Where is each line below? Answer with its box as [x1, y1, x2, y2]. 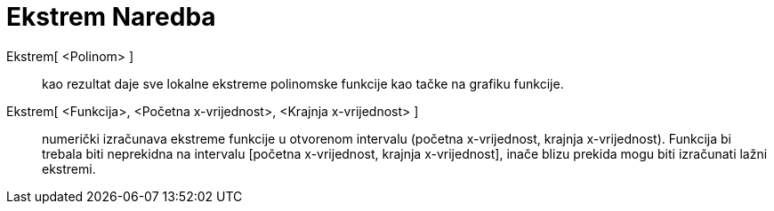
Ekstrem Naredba [6, 2, 216, 32]
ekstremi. [42, 160, 96, 176]
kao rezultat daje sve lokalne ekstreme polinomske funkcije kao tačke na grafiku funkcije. [42, 75, 564, 91]
